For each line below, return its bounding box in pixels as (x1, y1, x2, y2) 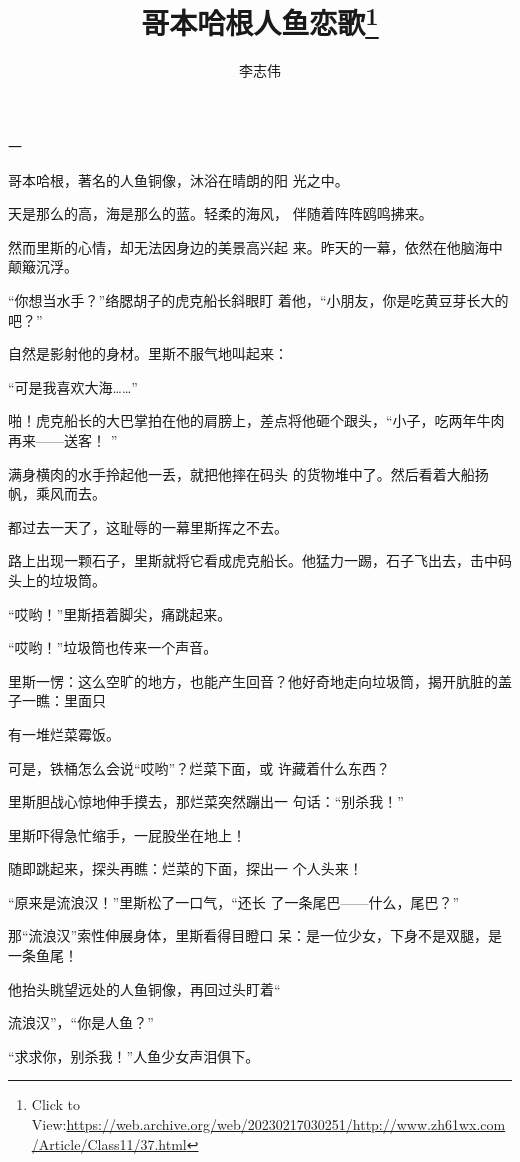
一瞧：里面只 (21, 690, 106, 711)
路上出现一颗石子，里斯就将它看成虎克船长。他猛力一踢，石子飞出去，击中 (8, 550, 498, 571)
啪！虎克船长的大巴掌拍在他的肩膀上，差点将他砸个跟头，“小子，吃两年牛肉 (8, 410, 505, 431)
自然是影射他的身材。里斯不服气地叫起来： (8, 343, 288, 364)
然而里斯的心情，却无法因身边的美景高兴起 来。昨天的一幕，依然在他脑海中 (8, 236, 503, 257)
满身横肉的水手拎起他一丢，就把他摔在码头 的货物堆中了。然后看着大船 (8, 463, 475, 484)
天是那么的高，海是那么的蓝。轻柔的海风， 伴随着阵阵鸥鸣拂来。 (8, 203, 433, 224)
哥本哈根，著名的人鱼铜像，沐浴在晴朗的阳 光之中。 (8, 169, 349, 190)
